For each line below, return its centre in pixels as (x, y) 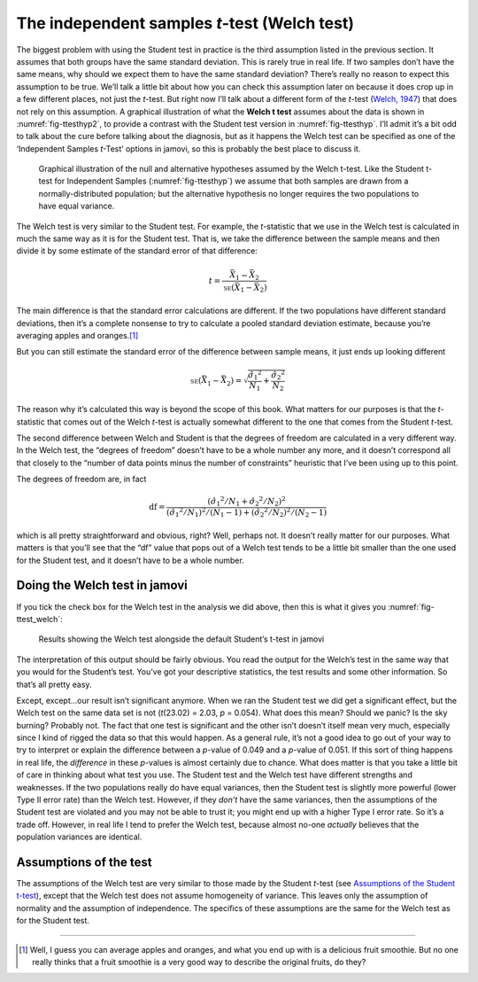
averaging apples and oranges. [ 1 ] (77, 335)
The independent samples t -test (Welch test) (185, 23)
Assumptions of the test (84, 862)
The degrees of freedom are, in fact (81, 479)
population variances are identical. (79, 837)
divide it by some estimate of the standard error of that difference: (137, 251)
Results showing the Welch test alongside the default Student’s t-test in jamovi (181, 639)
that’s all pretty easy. (54, 684)
